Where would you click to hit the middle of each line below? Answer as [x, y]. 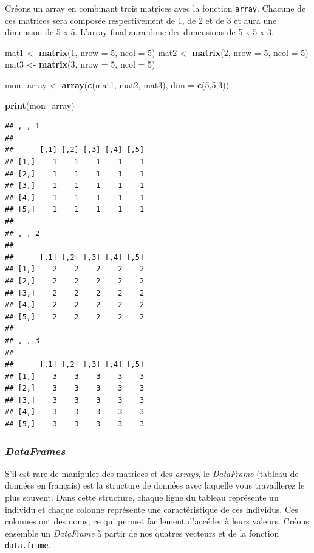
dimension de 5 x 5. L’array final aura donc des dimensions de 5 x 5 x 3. [139, 32]
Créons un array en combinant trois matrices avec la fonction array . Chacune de [155, 8]
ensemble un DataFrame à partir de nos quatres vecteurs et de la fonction [142, 533]
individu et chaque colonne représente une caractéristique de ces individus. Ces [152, 509]
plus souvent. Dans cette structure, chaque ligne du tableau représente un [142, 497]
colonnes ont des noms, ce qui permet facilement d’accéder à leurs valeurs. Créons [157, 521]
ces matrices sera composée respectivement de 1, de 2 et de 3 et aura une [141, 20]
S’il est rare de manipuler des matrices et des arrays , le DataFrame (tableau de [152, 473]
